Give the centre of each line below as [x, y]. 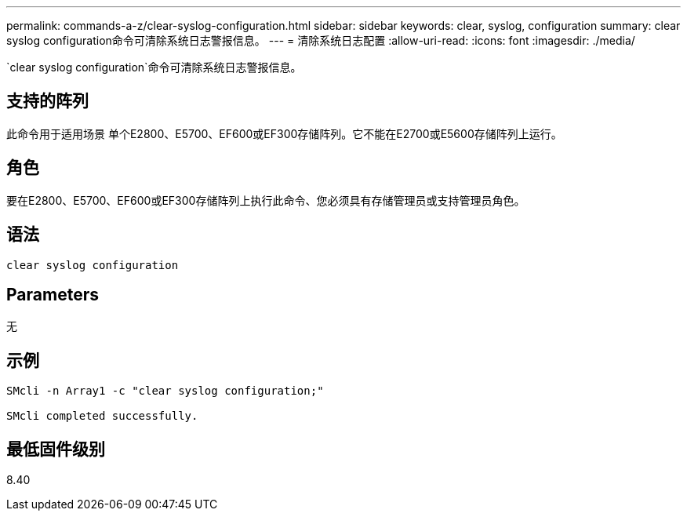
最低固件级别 [56, 449]
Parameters [53, 294]
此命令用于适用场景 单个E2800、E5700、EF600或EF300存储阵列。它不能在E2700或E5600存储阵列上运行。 [284, 133]
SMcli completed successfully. [102, 416]
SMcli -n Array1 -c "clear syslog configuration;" [165, 391]
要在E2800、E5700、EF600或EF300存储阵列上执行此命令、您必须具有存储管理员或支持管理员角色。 [266, 200]
